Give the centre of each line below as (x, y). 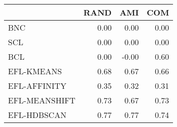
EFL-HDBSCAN (37, 115)
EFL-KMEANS (35, 71)
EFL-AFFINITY (37, 86)
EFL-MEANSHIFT (42, 100)
